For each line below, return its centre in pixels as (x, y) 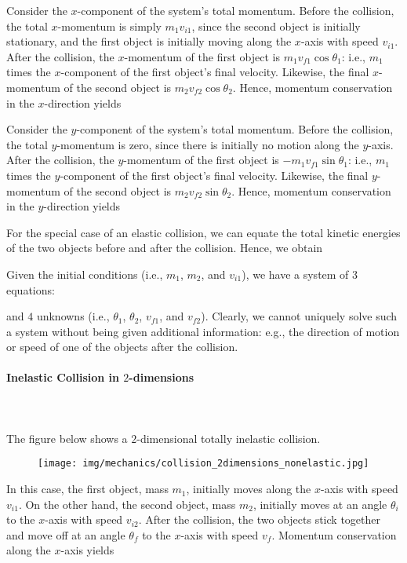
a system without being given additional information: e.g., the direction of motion (203, 331)
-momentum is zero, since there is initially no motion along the (208, 144)
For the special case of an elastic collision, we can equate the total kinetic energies (203, 232)
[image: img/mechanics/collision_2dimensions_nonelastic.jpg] (203, 464)
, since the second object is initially (276, 26)
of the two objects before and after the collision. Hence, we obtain (165, 248)
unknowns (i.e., (73, 316)
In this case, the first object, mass (87, 489)
